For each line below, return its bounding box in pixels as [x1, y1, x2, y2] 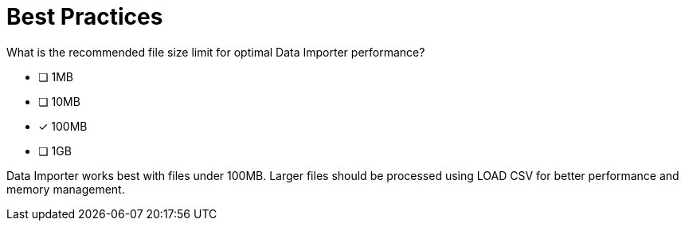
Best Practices [6, 3, 163, 30]
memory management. [6, 182, 125, 196]
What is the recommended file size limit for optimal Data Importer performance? [6, 45, 425, 59]
